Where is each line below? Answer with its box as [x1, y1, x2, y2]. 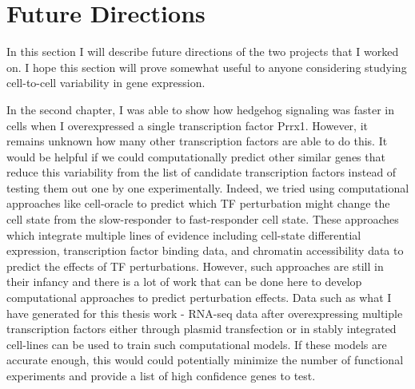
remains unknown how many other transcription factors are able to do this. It [6, 133, 388, 149]
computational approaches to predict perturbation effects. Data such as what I [6, 289, 392, 306]
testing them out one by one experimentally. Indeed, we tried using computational [6, 179, 409, 196]
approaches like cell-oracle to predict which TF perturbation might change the [6, 195, 390, 212]
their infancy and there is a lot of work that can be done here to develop [6, 273, 362, 290]
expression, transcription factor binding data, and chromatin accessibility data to [6, 242, 404, 259]
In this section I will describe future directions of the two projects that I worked [6, 43, 399, 60]
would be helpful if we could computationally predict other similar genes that [6, 148, 385, 165]
